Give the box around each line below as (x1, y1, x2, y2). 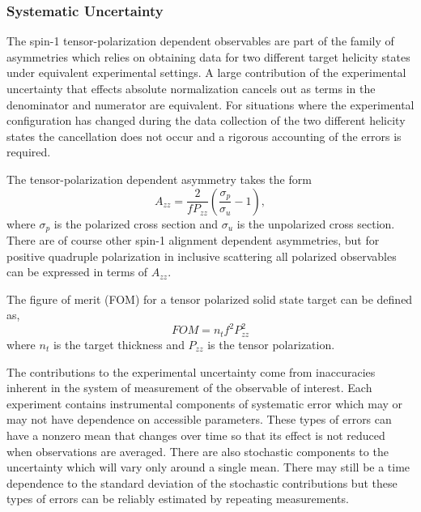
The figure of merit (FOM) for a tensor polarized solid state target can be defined (6, 290, 413, 307)
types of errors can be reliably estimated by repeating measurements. (6, 490, 349, 507)
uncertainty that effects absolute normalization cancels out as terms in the (6, 80, 376, 96)
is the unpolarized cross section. (236, 215, 395, 232)
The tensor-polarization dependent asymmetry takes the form (6, 170, 312, 187)
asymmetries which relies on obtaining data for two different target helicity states (6, 48, 410, 65)
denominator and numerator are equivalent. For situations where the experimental (6, 96, 415, 113)
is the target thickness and (53, 335, 185, 352)
